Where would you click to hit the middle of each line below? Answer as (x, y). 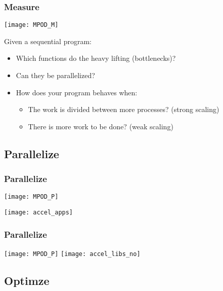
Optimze (27, 281)
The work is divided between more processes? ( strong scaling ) (124, 109)
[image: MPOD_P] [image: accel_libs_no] (72, 254)
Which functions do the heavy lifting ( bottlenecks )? (96, 58)
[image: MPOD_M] (31, 25)
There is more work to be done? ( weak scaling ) (101, 126)
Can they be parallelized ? (55, 75)
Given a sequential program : (48, 41)
